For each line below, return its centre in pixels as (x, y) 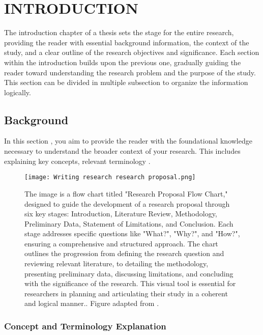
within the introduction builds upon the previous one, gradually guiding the (123, 62)
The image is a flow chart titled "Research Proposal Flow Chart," (126, 193)
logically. (18, 92)
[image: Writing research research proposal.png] (110, 177)
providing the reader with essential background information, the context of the (127, 42)
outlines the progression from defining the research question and (124, 253)
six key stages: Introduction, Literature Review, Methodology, (121, 214)
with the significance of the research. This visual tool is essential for (130, 283)
